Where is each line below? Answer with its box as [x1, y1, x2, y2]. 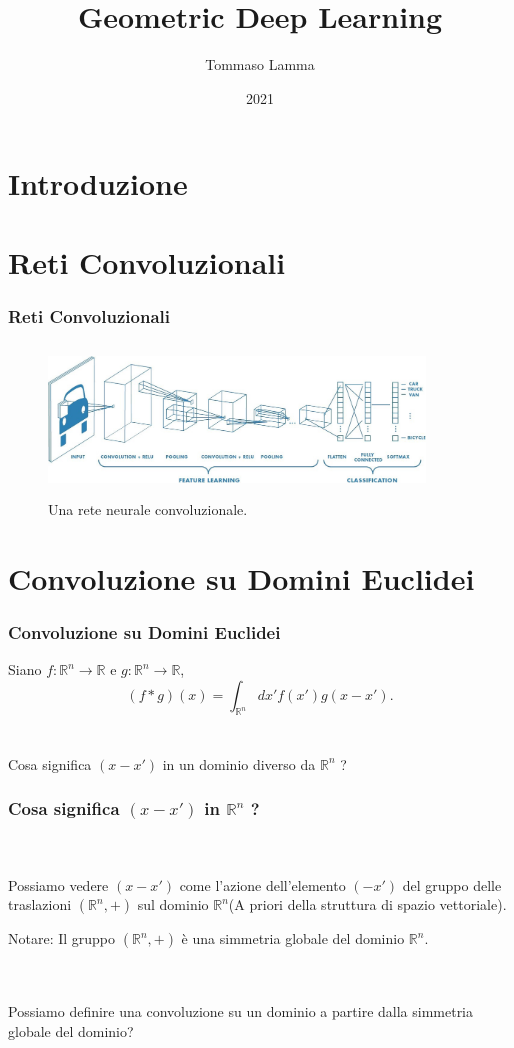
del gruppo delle [402, 874, 502, 895]
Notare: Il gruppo [8, 928, 116, 949]
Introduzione [8, 163, 188, 204]
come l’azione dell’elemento [179, 874, 346, 895]
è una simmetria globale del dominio [181, 928, 405, 949]
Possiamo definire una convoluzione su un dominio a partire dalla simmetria [8, 1001, 474, 1022]
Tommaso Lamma [205, 54, 315, 75]
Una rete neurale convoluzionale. [48, 498, 248, 519]
